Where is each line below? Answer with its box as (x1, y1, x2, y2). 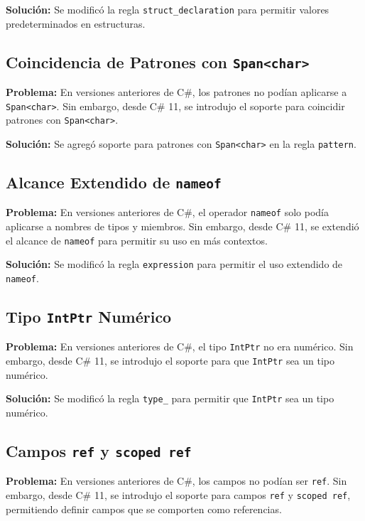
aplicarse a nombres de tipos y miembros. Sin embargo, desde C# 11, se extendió (6, 219, 359, 234)
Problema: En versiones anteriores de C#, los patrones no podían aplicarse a (6, 85, 347, 100)
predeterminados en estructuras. (6, 16, 146, 31)
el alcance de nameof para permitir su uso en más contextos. (6, 232, 268, 247)
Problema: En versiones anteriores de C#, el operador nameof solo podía (6, 205, 329, 220)
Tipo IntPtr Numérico (6, 305, 172, 327)
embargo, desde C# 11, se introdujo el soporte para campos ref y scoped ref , (6, 487, 351, 502)
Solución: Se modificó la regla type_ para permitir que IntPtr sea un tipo (6, 391, 334, 406)
